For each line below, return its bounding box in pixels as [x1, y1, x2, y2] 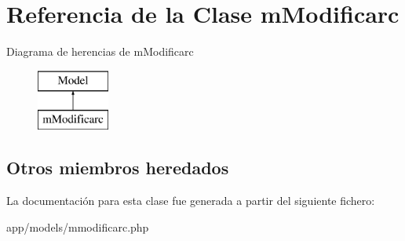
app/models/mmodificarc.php [6, 218, 149, 235]
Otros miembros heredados [6, 155, 229, 180]
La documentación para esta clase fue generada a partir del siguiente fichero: [6, 192, 375, 209]
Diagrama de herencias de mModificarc [6, 43, 194, 60]
